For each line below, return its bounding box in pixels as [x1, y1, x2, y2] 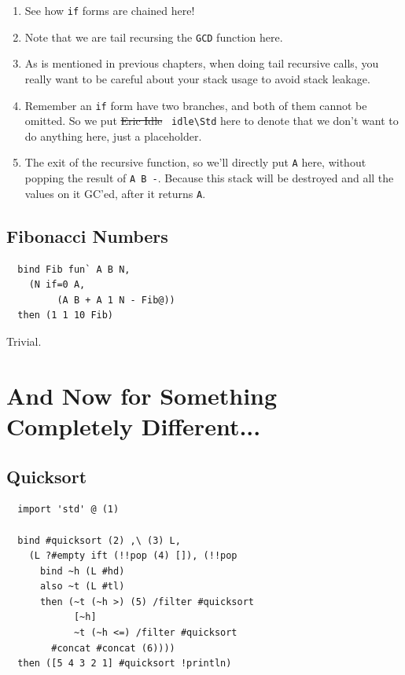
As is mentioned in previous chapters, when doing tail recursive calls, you [24, 55, 379, 72]
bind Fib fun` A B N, [17, 263, 131, 275]
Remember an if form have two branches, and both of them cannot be [24, 97, 367, 113]
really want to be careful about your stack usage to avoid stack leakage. [24, 70, 370, 86]
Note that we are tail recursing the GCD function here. [24, 28, 283, 45]
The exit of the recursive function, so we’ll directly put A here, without [24, 154, 366, 171]
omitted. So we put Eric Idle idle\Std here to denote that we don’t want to [24, 112, 399, 129]
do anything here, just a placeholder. [24, 127, 202, 144]
